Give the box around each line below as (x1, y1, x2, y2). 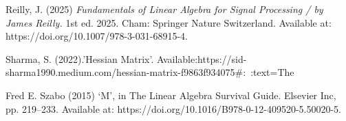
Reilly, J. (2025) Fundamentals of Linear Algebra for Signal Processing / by (6, 2, 323, 16)
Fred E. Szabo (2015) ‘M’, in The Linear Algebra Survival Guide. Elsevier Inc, (6, 88, 336, 102)
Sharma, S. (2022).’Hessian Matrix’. (6, 51, 154, 66)
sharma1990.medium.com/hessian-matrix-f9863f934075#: (6, 65, 246, 79)
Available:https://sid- (156, 51, 247, 66)
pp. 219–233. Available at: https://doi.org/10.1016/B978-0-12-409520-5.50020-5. (6, 101, 341, 116)
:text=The (250, 65, 294, 79)
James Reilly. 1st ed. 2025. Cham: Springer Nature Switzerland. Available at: (6, 15, 332, 29)
